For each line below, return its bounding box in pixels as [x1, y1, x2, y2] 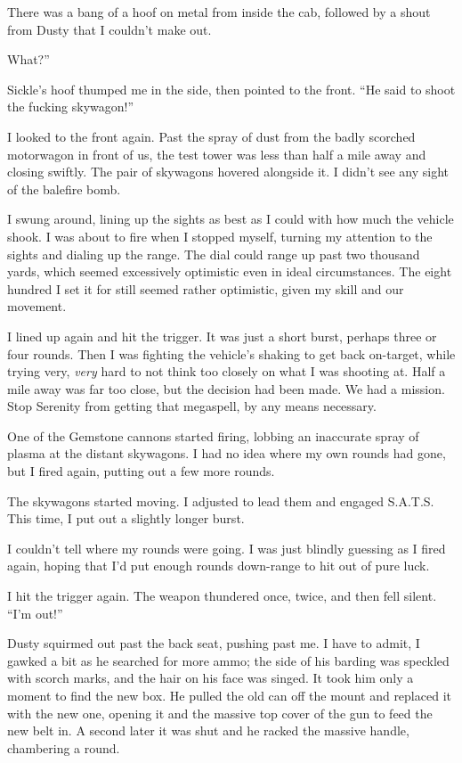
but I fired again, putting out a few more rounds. [7, 462, 275, 480]
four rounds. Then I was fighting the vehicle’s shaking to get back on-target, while [7, 344, 456, 363]
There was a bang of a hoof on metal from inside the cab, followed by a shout [7, 3, 431, 21]
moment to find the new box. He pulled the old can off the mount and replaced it [7, 686, 451, 704]
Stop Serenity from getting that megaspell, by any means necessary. [7, 397, 377, 415]
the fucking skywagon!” [7, 97, 134, 116]
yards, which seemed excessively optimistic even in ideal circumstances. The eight [7, 262, 452, 281]
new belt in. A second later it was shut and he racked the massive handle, [7, 721, 409, 740]
